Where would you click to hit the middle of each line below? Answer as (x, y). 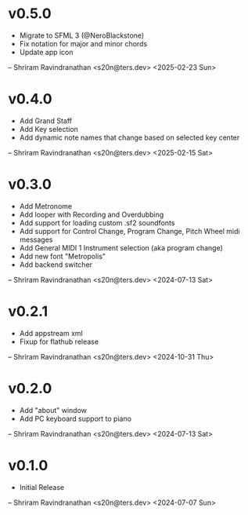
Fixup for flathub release (59, 342)
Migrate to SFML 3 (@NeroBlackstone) (82, 35)
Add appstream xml (51, 333)
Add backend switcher (56, 265)
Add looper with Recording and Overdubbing (92, 214)
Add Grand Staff (46, 121)
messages (36, 239)
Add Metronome (46, 206)
